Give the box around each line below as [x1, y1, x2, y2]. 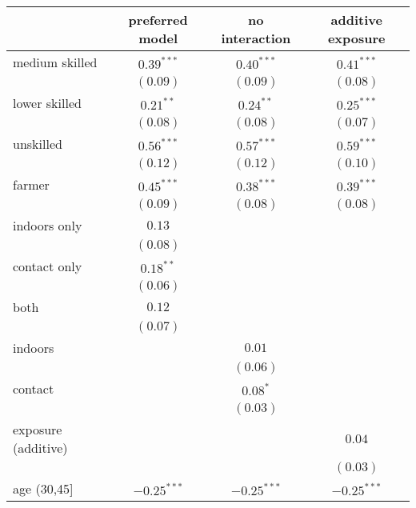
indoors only [13, 216, 82, 234]
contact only [13, 257, 82, 275]
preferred [128, 10, 188, 29]
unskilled [13, 134, 62, 153]
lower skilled [13, 94, 82, 112]
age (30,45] [13, 479, 74, 498]
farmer [13, 175, 50, 194]
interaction [221, 29, 291, 47]
